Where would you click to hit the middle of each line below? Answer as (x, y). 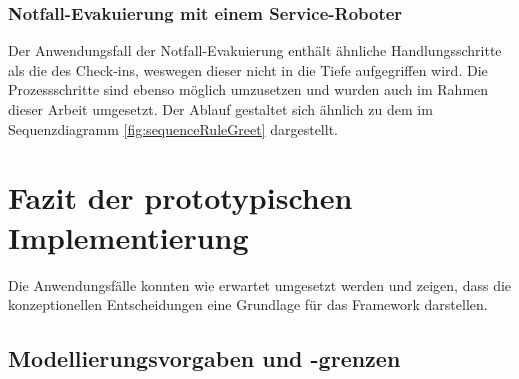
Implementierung (128, 236)
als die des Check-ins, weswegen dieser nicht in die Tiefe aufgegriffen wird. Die (248, 69)
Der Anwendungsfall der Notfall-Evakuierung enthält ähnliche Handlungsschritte (255, 50)
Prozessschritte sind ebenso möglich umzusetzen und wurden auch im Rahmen (248, 89)
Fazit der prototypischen (180, 197)
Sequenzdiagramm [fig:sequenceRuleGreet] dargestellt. (173, 128)
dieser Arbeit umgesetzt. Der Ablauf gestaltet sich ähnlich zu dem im (220, 109)
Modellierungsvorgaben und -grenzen (204, 358)
